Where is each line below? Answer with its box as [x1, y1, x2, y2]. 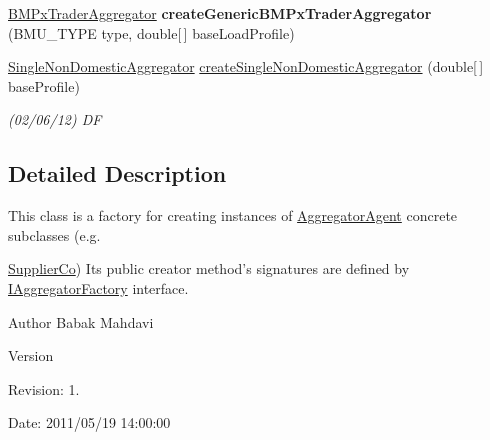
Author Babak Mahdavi [8, 311, 154, 332]
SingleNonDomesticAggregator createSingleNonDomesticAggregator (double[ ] [8, 56, 484, 77]
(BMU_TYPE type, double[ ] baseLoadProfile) [8, 22, 295, 43]
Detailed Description [8, 158, 227, 189]
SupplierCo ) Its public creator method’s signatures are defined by [8, 258, 410, 279]
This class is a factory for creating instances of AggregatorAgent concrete [8, 205, 458, 226]
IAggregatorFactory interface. [8, 277, 189, 298]
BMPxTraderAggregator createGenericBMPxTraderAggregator [8, 3, 432, 23]
